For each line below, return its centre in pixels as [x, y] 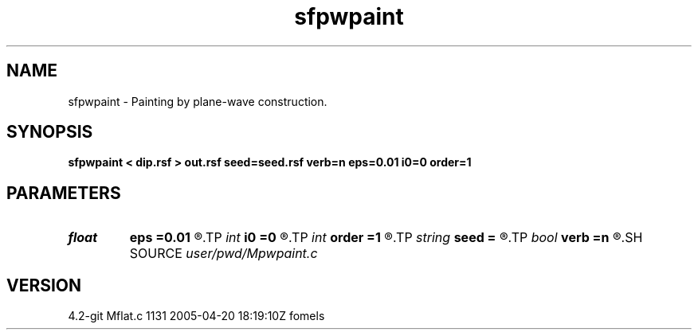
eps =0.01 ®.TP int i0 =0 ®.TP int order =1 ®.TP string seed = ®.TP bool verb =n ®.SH [386, 238]
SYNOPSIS [50, 132]
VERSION [44, 285]
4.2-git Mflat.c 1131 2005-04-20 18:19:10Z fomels [196, 316]
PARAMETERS [64, 193]
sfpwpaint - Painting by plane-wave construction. [198, 101]
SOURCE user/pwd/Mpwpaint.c [224, 254]
